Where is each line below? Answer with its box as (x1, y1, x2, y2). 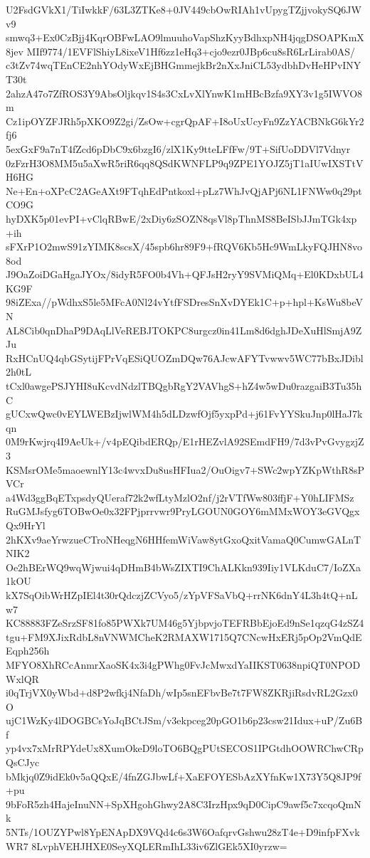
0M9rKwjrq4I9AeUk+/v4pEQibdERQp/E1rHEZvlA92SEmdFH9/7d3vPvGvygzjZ (6, 434, 364, 449)
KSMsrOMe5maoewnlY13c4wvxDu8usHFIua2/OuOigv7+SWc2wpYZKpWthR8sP (6, 462, 364, 477)
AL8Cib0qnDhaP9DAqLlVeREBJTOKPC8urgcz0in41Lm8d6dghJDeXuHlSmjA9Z (6, 322, 362, 337)
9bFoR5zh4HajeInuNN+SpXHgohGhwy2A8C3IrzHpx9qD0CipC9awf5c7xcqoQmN (6, 796, 361, 811)
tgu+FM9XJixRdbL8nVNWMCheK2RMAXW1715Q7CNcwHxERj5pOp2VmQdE (6, 629, 362, 644)
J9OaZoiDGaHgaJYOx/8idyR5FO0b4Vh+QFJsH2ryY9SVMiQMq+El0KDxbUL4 (6, 267, 364, 282)
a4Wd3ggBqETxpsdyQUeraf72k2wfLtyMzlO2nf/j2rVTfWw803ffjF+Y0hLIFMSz (6, 489, 354, 504)
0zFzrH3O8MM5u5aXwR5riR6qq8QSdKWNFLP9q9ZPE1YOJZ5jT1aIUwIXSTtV (6, 155, 364, 170)
